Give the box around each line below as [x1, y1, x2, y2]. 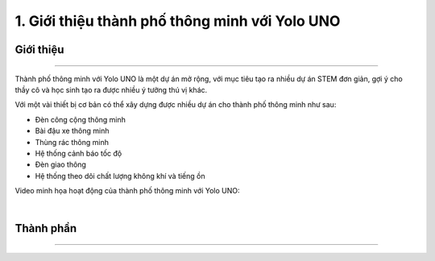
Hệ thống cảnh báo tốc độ [35, 148, 122, 158]
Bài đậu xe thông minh [35, 126, 110, 136]
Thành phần [14, 222, 77, 235]
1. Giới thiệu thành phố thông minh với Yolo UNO [14, 12, 341, 30]
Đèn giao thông [35, 159, 86, 169]
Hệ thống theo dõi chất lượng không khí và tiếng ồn [35, 171, 205, 180]
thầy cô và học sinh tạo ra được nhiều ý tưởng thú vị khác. [14, 85, 208, 94]
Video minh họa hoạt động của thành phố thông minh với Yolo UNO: [14, 186, 240, 196]
